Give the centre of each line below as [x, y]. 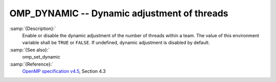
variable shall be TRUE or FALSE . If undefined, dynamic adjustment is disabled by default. [116, 43]
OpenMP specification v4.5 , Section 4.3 [64, 71]
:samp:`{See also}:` [30, 50]
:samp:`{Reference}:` [31, 64]
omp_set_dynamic [41, 57]
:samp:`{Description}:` [33, 29]
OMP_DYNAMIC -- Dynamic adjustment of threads [119, 13]
